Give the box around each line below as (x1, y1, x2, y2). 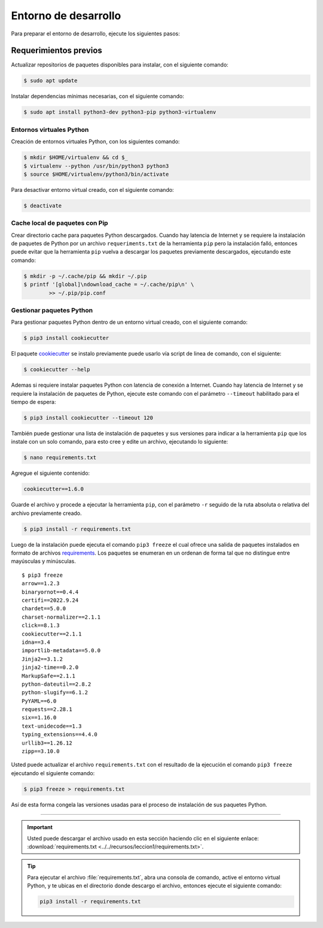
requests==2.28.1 (22, 706, 72, 713)
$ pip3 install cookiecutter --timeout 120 (23, 414, 154, 421)
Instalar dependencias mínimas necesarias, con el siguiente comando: (11, 93, 185, 100)
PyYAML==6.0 (22, 697, 57, 704)
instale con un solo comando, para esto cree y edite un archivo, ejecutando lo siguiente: (11, 438, 228, 445)
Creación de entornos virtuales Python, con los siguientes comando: (11, 138, 180, 145)
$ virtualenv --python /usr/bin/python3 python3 (23, 162, 169, 169)
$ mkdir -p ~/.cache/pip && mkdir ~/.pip (23, 273, 147, 279)
